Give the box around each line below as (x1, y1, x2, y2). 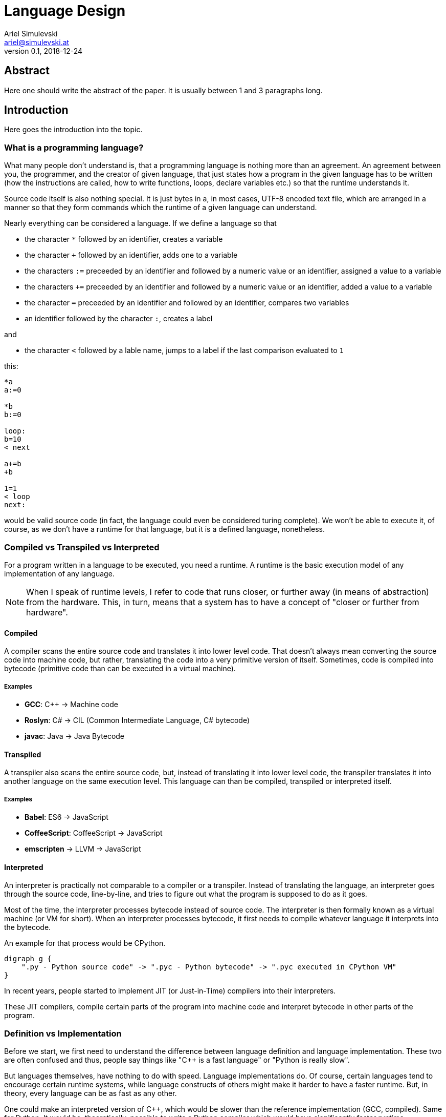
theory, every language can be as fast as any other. (4, 1088, 177, 1098)
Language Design (4, 2, 126, 19)
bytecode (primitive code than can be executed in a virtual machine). (4, 664, 236, 673)
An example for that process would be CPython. (4, 939, 166, 948)
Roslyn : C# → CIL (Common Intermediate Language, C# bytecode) (25, 715, 250, 725)
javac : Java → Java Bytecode (25, 731, 125, 740)
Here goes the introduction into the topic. (4, 125, 143, 134)
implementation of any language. (4, 569, 115, 578)
